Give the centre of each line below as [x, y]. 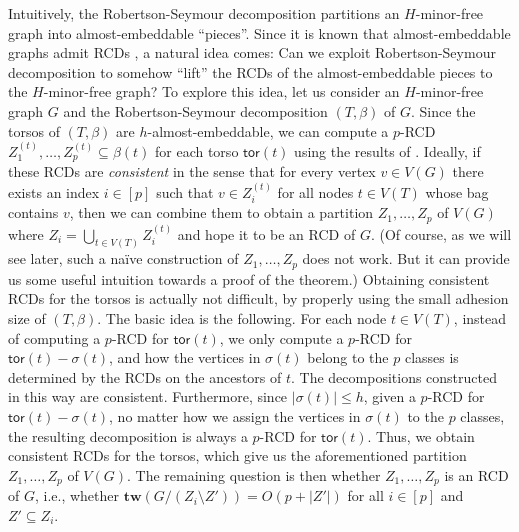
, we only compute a [281, 337]
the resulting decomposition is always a [128, 435]
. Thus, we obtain [421, 435]
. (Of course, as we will [441, 233]
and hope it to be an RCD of [266, 233]
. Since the [443, 110]
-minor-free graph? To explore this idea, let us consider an [221, 91]
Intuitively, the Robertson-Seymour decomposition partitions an [204, 13]
